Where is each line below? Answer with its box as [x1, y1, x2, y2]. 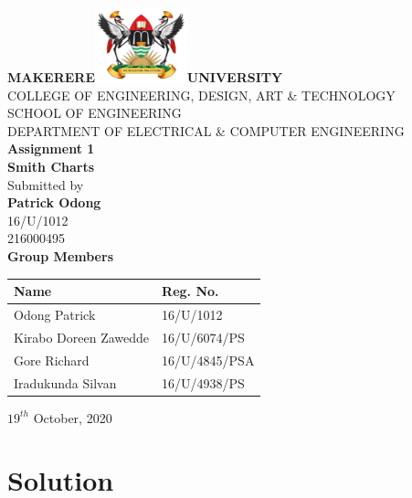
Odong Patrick [14, 304, 96, 323]
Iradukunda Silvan [14, 373, 117, 392]
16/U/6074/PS [162, 327, 245, 346]
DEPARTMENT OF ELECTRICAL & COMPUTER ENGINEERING [7, 121, 405, 140]
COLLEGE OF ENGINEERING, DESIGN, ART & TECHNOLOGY [7, 85, 396, 104]
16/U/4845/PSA [162, 350, 255, 369]
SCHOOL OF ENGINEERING [7, 103, 182, 122]
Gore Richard [14, 350, 90, 369]
